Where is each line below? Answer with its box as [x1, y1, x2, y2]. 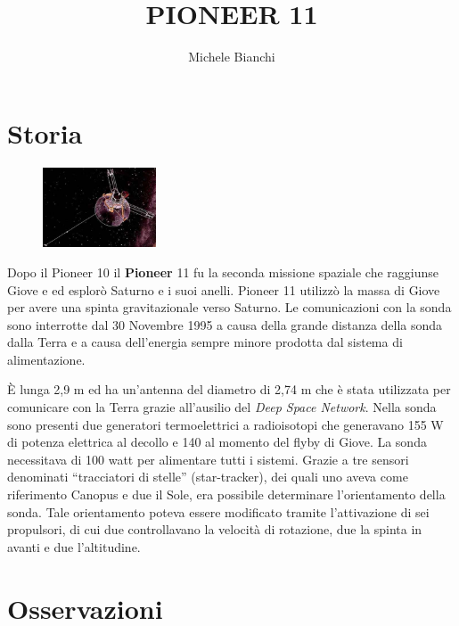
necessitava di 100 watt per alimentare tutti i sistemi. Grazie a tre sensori [7, 449, 409, 468]
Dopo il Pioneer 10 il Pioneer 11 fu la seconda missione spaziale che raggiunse [7, 262, 439, 281]
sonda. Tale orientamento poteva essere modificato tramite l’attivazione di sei [7, 502, 430, 521]
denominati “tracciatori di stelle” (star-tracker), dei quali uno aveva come [7, 467, 408, 486]
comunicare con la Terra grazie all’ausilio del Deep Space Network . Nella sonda [7, 398, 437, 416]
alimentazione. [7, 350, 86, 368]
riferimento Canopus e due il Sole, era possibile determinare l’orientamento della [7, 485, 446, 504]
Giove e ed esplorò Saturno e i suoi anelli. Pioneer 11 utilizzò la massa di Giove [7, 280, 440, 299]
